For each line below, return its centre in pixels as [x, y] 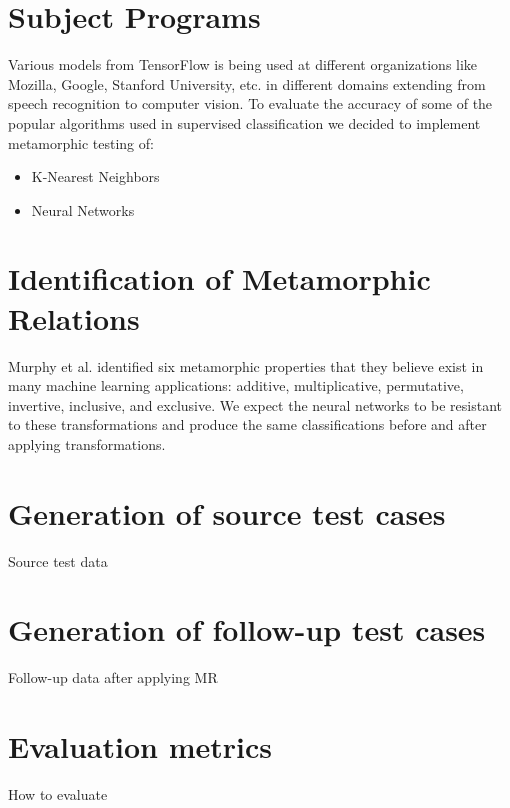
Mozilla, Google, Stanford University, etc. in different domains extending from [247, 83]
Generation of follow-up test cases [247, 629]
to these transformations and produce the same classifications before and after [247, 424]
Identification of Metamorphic [219, 278]
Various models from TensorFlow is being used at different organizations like [243, 64]
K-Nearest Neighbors [95, 176]
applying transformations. [87, 443]
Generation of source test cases [227, 512]
